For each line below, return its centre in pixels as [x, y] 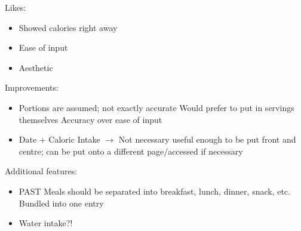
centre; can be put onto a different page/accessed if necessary [131, 151]
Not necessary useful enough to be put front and [207, 139]
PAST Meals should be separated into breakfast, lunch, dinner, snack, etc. [154, 191]
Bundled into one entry [61, 203]
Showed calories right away [68, 27]
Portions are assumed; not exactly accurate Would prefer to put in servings [156, 107]
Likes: [16, 7]
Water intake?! [46, 223]
